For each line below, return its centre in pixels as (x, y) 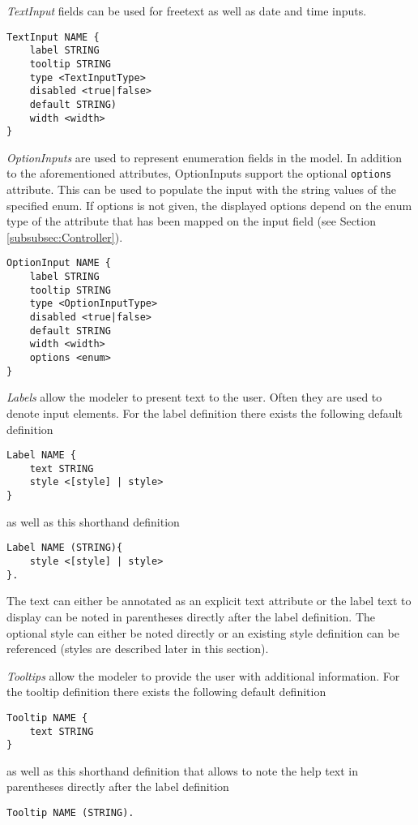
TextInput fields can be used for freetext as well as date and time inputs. (187, 11)
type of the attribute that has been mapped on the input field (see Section (191, 221)
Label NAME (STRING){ (65, 548)
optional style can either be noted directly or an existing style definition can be (203, 632)
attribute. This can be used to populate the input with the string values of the (202, 189)
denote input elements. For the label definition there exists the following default (205, 412)
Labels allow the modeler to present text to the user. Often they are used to (194, 397)
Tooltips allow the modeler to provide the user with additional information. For (203, 675)
